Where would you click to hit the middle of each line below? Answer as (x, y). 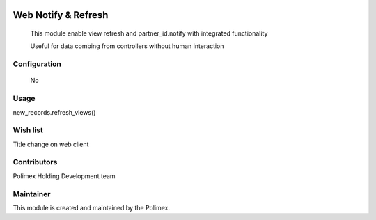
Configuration (37, 64)
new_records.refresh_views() (54, 112)
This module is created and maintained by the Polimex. (92, 207)
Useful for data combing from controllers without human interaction (127, 46)
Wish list (28, 130)
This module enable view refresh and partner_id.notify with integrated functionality (149, 33)
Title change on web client (51, 144)
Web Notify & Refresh (61, 15)
